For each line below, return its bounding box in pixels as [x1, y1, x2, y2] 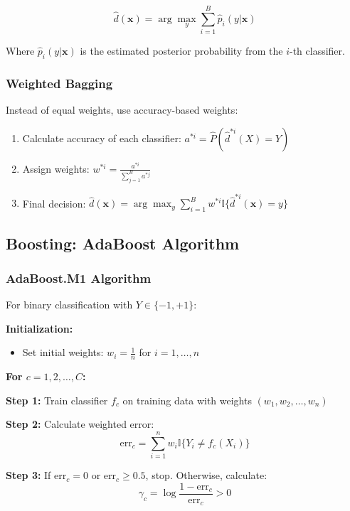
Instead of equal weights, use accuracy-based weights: [6, 102, 238, 117]
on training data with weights [122, 392, 252, 407]
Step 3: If [6, 468, 51, 483]
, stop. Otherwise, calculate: [145, 468, 267, 483]
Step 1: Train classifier [6, 392, 108, 407]
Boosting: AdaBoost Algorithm [6, 232, 240, 254]
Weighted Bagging [6, 74, 113, 92]
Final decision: [22, 195, 86, 210]
